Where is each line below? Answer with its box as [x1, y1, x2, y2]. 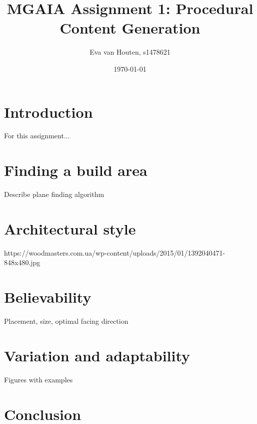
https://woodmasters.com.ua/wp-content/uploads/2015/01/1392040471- [4, 247, 225, 258]
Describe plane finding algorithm [4, 189, 104, 199]
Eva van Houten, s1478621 [89, 47, 170, 57]
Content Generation [59, 18, 200, 38]
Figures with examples [4, 374, 73, 384]
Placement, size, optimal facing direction [4, 316, 128, 326]
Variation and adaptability [4, 345, 190, 365]
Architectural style [4, 218, 136, 239]
